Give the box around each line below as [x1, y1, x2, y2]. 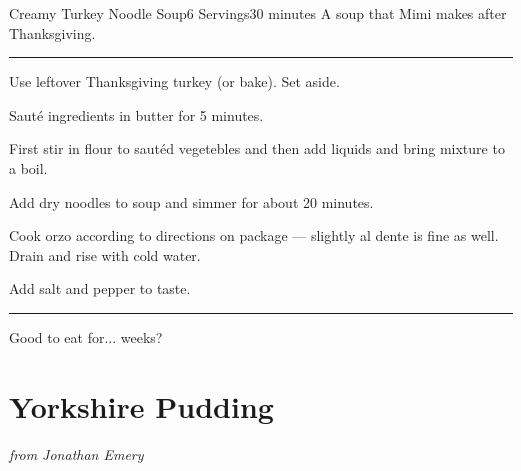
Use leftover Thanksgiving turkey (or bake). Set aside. [9, 71, 340, 92]
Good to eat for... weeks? [9, 326, 163, 347]
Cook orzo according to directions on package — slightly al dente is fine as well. [9, 225, 499, 246]
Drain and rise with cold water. [9, 244, 201, 265]
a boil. [9, 157, 48, 178]
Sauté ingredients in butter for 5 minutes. [9, 104, 264, 125]
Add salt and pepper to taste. [9, 278, 191, 299]
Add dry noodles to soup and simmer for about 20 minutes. [9, 191, 374, 212]
